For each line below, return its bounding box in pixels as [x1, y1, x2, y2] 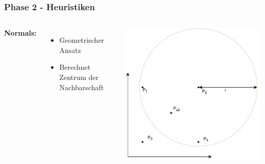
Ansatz [59, 44, 82, 55]
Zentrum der [59, 72, 99, 82]
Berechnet [59, 62, 91, 72]
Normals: [4, 28, 37, 38]
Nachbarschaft [59, 81, 104, 92]
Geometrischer [59, 35, 104, 45]
